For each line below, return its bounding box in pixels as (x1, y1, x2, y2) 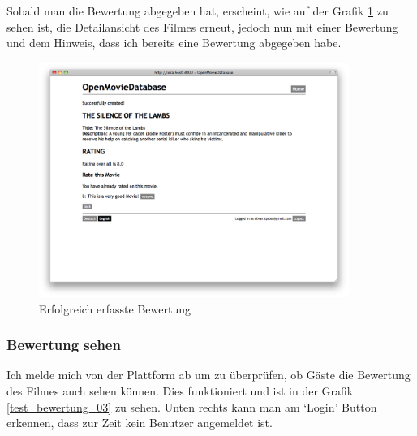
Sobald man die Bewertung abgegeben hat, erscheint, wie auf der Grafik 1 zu (6, 2, 389, 19)
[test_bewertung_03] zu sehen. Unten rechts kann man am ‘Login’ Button (6, 398, 377, 415)
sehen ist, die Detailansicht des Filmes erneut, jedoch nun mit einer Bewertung (6, 18, 398, 35)
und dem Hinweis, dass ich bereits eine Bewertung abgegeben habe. (6, 34, 342, 51)
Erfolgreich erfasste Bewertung (39, 300, 191, 317)
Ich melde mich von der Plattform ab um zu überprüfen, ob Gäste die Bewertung (6, 366, 411, 383)
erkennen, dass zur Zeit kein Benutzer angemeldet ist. (6, 414, 273, 431)
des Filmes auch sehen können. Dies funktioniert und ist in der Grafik (6, 382, 354, 399)
